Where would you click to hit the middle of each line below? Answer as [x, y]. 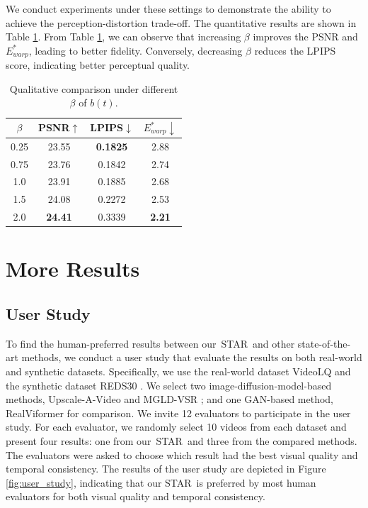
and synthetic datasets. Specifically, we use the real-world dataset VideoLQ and [178, 371]
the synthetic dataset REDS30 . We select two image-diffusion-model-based [169, 385]
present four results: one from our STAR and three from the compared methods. [182, 440]
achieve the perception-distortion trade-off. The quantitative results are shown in [181, 22]
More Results [73, 269]
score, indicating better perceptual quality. [98, 65]
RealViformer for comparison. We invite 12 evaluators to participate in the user [178, 413]
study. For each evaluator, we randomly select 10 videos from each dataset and [176, 427]
